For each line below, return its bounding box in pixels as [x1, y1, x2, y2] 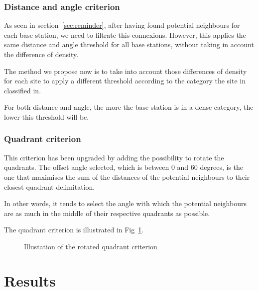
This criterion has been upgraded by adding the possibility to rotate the [4, 152, 224, 162]
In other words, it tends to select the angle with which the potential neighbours [4, 198, 247, 209]
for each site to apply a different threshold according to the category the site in [4, 75, 246, 86]
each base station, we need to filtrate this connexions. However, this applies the [4, 29, 246, 40]
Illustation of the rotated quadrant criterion [24, 241, 157, 251]
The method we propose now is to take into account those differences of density [4, 66, 247, 76]
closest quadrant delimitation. [4, 181, 95, 192]
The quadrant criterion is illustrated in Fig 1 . [4, 224, 144, 235]
